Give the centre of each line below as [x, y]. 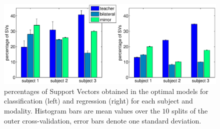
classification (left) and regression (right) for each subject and [98, 101]
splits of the [190, 111]
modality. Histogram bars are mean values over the [82, 111]
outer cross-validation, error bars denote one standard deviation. [103, 120]
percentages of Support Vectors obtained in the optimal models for [106, 91]
